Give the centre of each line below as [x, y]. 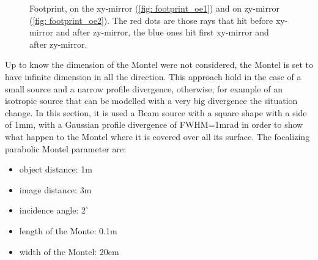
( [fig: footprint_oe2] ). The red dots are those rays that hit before [151, 20]
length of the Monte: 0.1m [68, 230]
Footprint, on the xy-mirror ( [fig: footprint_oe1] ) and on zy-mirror [154, 8]
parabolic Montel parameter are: [66, 148]
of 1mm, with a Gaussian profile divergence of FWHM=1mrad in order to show [154, 124]
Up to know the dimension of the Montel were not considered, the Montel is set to [159, 65]
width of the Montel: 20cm [69, 251]
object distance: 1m [56, 169]
